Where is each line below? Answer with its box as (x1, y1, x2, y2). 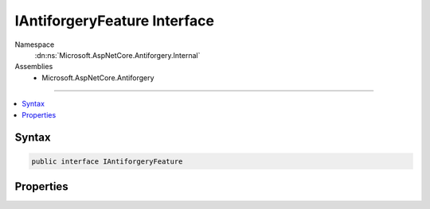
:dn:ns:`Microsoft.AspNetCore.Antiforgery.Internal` (34, 50, 201, 60)
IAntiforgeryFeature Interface (14, 12, 215, 29)
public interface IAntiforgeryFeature (31, 157, 183, 166)
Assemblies (14, 62, 53, 72)
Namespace (14, 40, 55, 49)
